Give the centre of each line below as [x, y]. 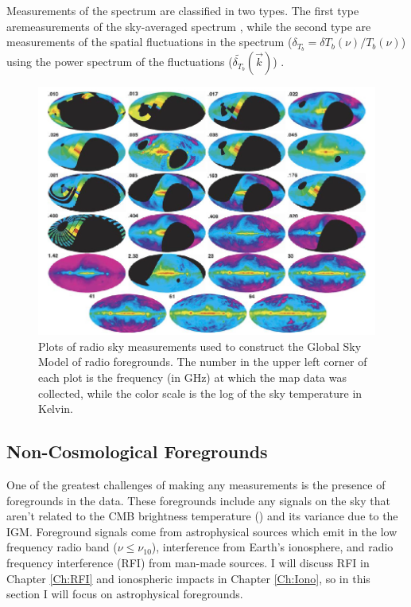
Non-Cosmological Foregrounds [137, 451]
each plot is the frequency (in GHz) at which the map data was [192, 377]
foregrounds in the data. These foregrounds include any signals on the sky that [198, 500]
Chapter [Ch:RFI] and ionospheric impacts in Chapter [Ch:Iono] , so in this [188, 578]
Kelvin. [56, 409]
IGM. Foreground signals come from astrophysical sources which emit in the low [202, 531]
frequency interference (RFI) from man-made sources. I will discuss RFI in [188, 563]
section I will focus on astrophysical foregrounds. [125, 594]
